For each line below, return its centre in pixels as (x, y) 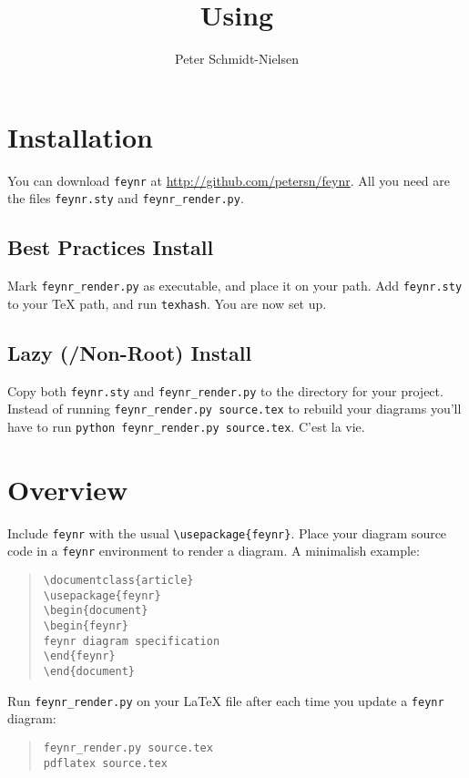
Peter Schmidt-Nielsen (237, 59)
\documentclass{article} (118, 581)
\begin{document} (96, 611)
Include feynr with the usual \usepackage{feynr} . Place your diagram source (227, 532)
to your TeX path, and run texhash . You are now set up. (167, 303)
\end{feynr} (79, 656)
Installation (80, 136)
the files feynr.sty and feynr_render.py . (126, 198)
